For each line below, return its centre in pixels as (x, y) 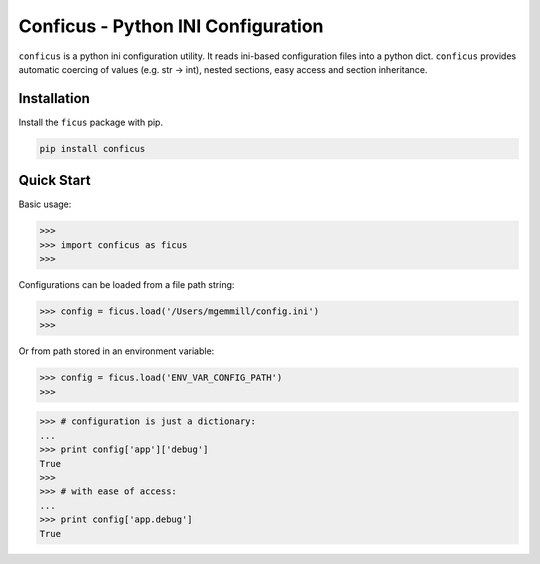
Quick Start (54, 180)
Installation (54, 98)
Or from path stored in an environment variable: (116, 351)
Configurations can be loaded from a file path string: (126, 285)
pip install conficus (92, 148)
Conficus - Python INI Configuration (171, 26)
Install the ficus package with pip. (91, 122)
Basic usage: (45, 204)
